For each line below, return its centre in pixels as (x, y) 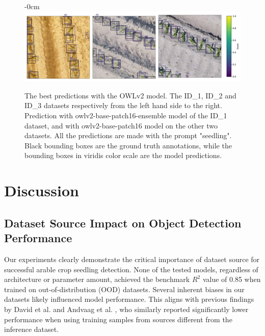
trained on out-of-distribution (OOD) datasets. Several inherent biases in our (124, 289)
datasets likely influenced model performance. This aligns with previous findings (129, 299)
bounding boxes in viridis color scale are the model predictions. (123, 155)
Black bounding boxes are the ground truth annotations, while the (128, 145)
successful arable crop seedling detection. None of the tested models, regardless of (131, 269)
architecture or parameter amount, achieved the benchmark (97, 279)
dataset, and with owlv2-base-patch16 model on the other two (121, 125)
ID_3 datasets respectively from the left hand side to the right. (123, 105)
